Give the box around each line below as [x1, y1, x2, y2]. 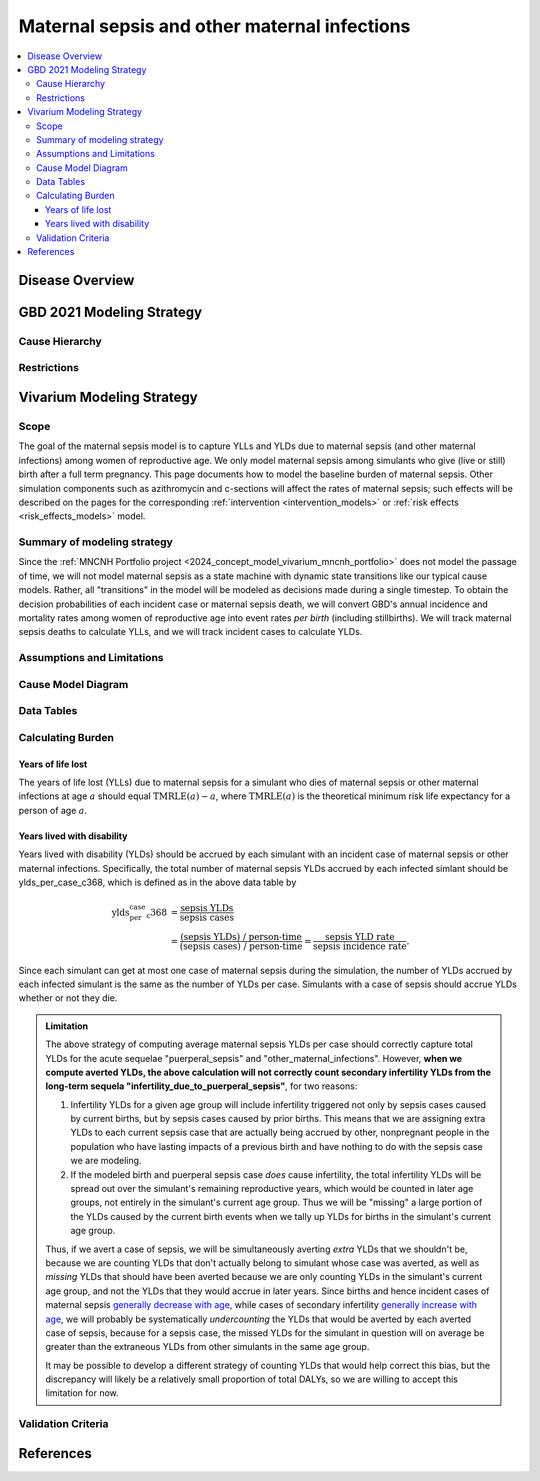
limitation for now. [45, 1387, 119, 1399]
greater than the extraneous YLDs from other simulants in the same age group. [45, 1341, 370, 1353]
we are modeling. [70, 1155, 142, 1167]
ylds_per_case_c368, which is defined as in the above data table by [18, 876, 297, 888]
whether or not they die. [18, 992, 118, 1004]
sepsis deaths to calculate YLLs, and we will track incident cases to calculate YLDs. [18, 626, 363, 638]
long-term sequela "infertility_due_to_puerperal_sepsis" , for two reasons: [45, 1080, 358, 1092]
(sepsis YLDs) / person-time [180, 931, 302, 942]
